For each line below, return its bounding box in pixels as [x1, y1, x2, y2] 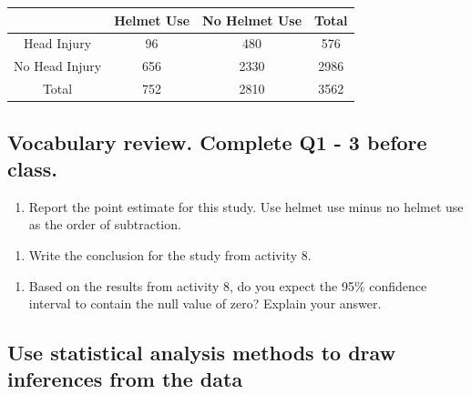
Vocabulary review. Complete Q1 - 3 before [7, 127, 427, 156]
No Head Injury [14, 56, 102, 76]
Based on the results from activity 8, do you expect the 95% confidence [28, 276, 427, 295]
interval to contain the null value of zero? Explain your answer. [28, 294, 382, 313]
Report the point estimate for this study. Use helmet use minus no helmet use [28, 197, 464, 216]
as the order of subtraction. [28, 215, 181, 234]
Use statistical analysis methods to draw [7, 338, 396, 367]
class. [7, 154, 57, 182]
